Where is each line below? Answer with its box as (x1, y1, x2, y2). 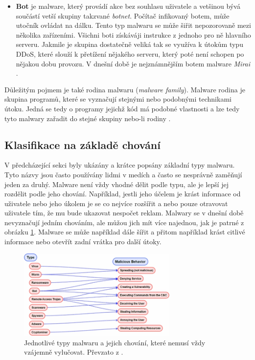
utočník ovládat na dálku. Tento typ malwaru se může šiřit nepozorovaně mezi (16, 20, 251, 30)
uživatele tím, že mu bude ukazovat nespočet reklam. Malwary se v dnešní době (4, 208, 244, 218)
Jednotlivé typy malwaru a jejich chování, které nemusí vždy (24, 337, 206, 347)
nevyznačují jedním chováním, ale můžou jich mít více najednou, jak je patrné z (4, 217, 244, 227)
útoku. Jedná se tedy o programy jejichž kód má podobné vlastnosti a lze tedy (4, 103, 240, 113)
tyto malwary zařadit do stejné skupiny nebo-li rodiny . (4, 113, 171, 123)
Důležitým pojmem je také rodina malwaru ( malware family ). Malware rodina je (4, 84, 245, 94)
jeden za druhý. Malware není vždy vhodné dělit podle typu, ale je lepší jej (4, 179, 229, 189)
